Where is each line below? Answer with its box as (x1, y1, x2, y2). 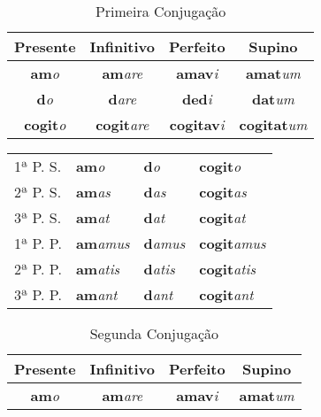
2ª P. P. (14, 259, 62, 279)
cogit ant (199, 284, 254, 305)
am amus (75, 233, 130, 253)
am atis (75, 259, 120, 279)
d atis (143, 259, 175, 279)
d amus (143, 233, 186, 253)
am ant (75, 284, 118, 305)
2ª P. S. (14, 181, 62, 202)
